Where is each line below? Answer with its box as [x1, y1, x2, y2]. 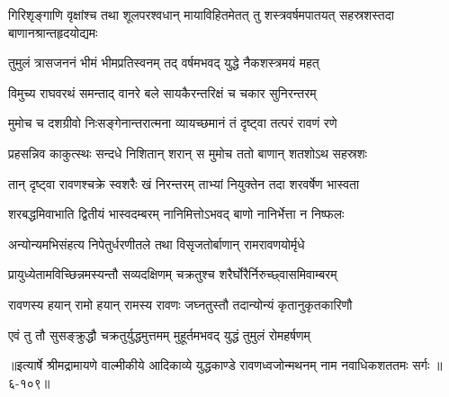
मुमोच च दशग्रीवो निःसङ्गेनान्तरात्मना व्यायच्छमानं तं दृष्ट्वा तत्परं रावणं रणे [8, 113, 337, 132]
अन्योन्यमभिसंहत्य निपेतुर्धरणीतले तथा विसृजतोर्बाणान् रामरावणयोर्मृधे [8, 234, 305, 253]
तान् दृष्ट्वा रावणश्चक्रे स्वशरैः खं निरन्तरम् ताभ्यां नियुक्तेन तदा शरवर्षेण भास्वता [8, 174, 360, 193]
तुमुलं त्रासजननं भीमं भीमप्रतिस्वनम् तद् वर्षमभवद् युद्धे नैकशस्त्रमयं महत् [8, 53, 319, 72]
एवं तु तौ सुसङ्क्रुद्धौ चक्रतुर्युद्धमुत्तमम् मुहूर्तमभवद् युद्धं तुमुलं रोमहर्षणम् [8, 325, 310, 344]
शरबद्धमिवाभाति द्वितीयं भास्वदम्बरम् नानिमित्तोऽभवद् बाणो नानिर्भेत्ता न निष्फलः [8, 204, 345, 223]
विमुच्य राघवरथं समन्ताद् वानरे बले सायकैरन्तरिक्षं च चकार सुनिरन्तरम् [8, 83, 317, 102]
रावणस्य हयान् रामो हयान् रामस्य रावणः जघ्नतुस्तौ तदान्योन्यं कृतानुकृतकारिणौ [8, 294, 353, 313]
